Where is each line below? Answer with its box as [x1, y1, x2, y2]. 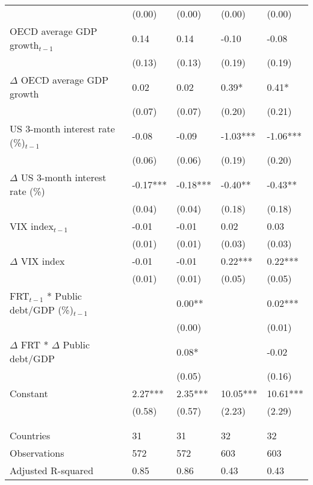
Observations [10, 446, 64, 460]
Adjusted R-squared [10, 463, 94, 477]
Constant [10, 386, 48, 400]
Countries [10, 428, 51, 442]
